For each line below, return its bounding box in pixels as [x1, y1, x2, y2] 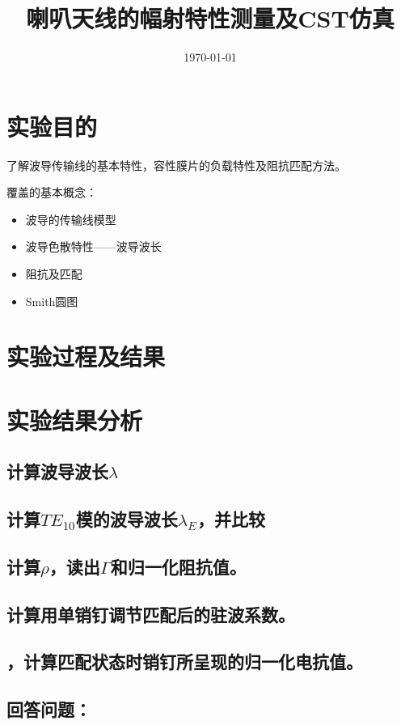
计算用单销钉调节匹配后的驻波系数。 [6, 601, 295, 626]
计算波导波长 [6, 459, 108, 484]
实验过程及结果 [6, 340, 166, 373]
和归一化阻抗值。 [110, 553, 247, 579]
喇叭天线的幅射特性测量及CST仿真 [26, 2, 395, 35]
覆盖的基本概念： [6, 184, 97, 201]
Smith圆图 [25, 292, 78, 309]
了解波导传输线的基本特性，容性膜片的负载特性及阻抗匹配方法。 [6, 156, 346, 173]
